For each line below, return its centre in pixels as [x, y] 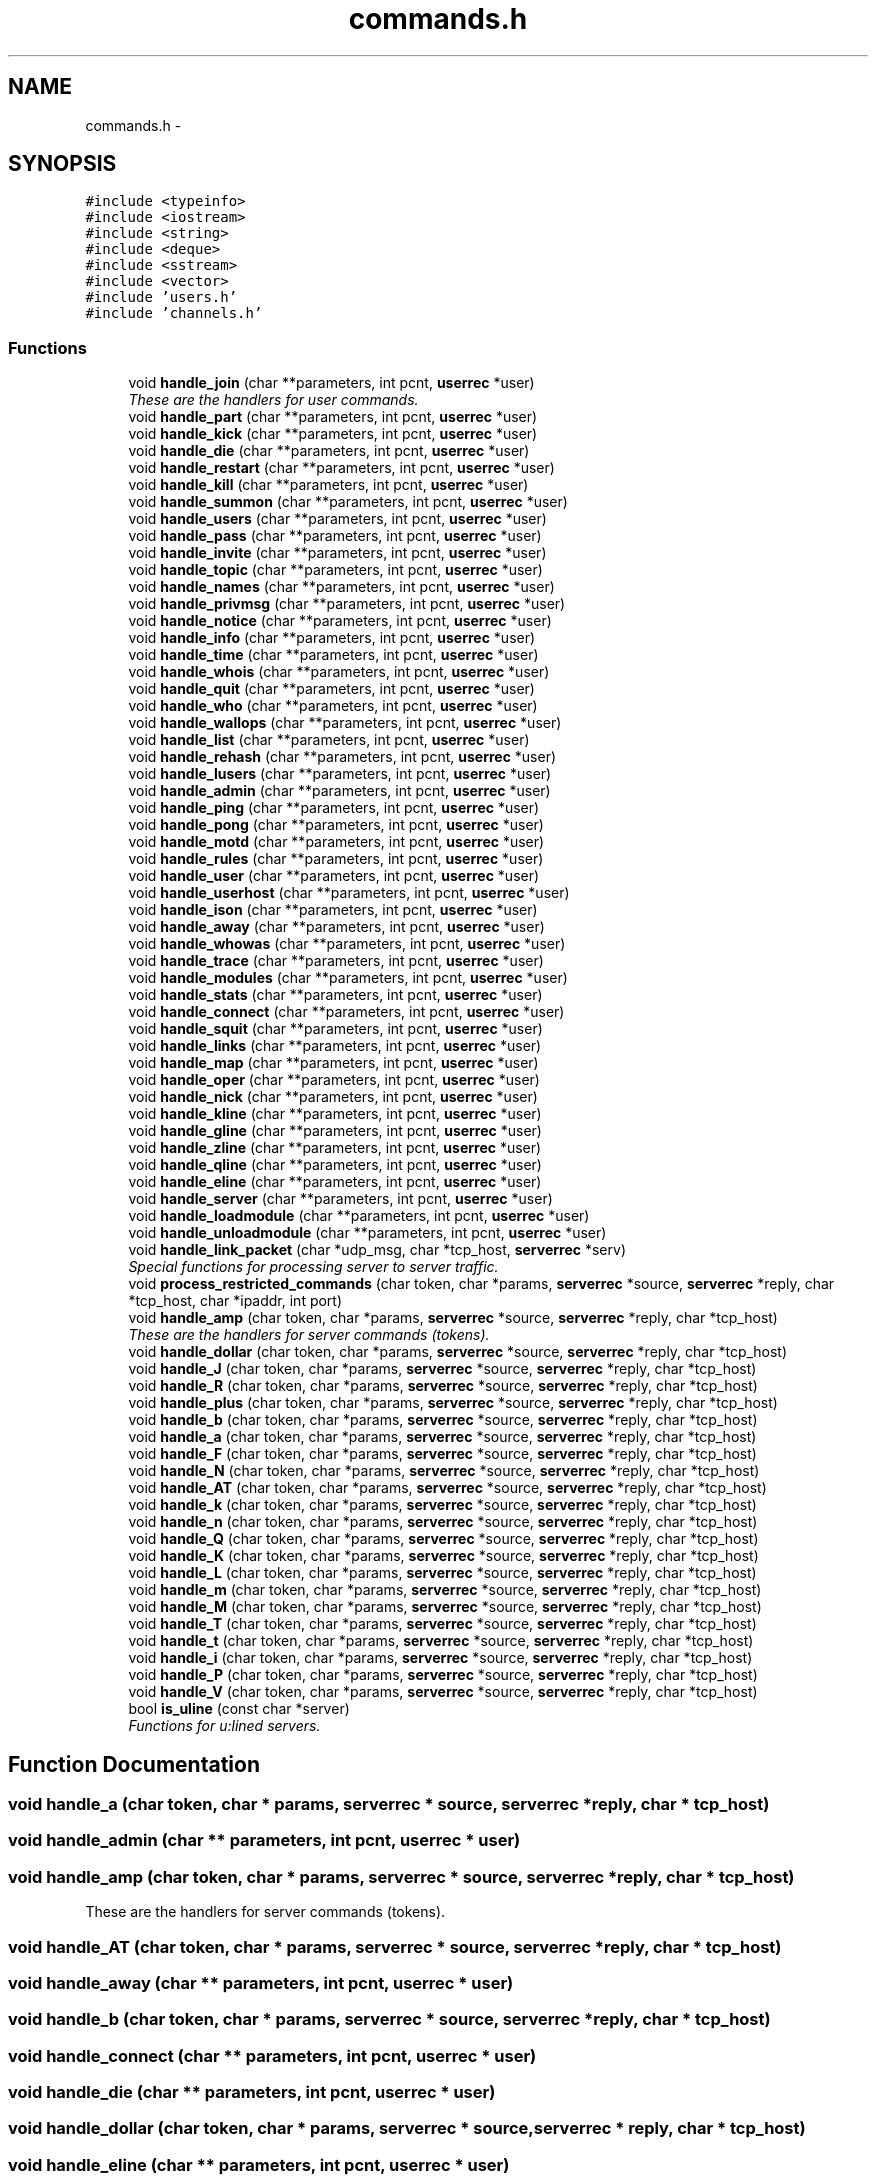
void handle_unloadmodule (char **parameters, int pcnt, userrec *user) [367, 1233]
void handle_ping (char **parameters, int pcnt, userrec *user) [334, 808]
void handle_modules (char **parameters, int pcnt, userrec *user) [348, 978]
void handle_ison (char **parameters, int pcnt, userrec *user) [333, 910]
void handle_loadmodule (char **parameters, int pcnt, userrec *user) [359, 1216]
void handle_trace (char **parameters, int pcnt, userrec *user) [336, 961]
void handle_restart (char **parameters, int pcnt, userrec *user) [341, 468]
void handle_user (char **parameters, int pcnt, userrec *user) [334, 876]
